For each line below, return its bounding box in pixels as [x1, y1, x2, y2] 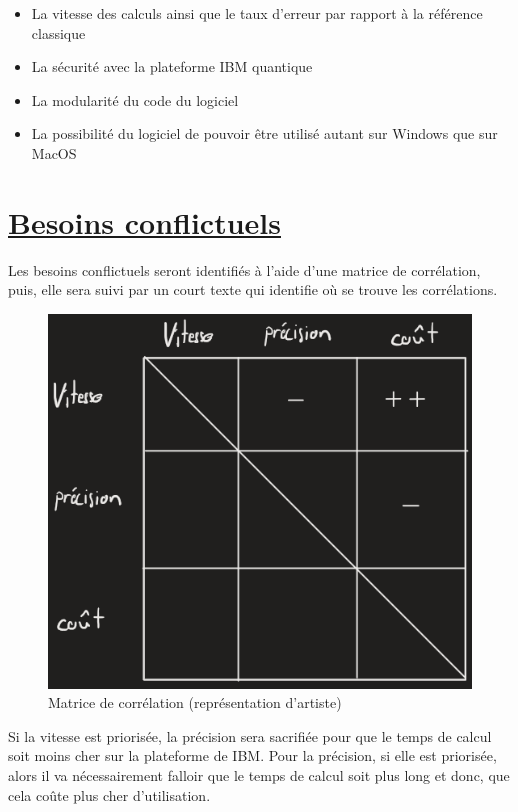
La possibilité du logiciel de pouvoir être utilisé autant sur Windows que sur [31, 123, 498, 144]
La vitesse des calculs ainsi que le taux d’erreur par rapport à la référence [31, 3, 483, 23]
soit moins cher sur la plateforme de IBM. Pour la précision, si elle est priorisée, [8, 745, 497, 766]
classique [31, 22, 86, 43]
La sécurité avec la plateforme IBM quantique [31, 56, 313, 77]
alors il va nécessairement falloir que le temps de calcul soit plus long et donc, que [8, 764, 510, 785]
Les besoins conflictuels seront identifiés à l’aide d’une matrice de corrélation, [8, 259, 481, 280]
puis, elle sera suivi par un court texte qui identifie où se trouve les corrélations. [8, 279, 498, 300]
